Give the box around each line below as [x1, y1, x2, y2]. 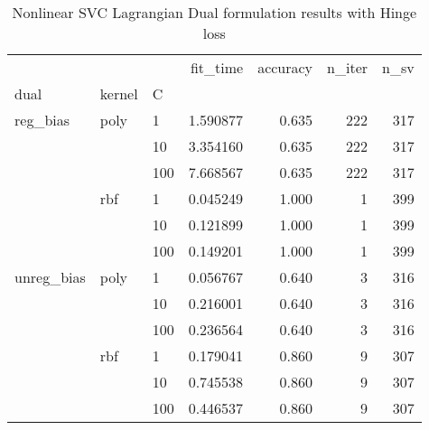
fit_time [190, 57, 244, 78]
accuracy [257, 57, 313, 78]
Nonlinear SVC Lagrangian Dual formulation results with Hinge [12, 2, 417, 23]
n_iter [327, 57, 368, 78]
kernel [99, 83, 138, 104]
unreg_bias [14, 266, 86, 287]
